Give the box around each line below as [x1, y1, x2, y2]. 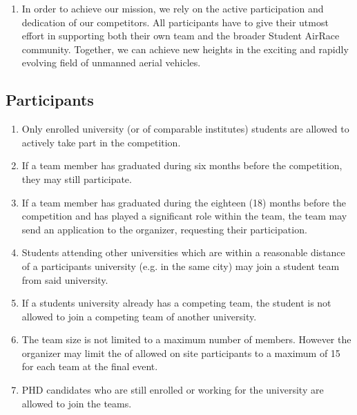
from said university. [21, 272, 108, 287]
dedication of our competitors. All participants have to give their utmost [21, 15, 329, 29]
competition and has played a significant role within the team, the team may [21, 209, 347, 223]
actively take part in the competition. [21, 135, 181, 149]
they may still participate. [21, 171, 132, 186]
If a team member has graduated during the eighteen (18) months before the [21, 195, 347, 209]
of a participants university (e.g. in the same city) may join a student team [21, 258, 340, 273]
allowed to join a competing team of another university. [21, 309, 257, 323]
